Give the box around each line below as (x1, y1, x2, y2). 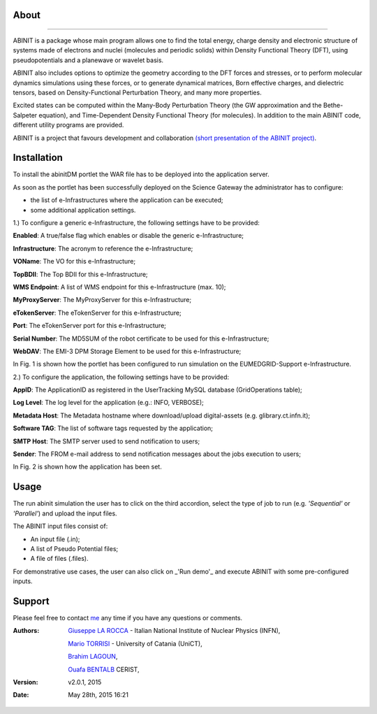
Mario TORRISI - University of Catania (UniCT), (68, 639, 202, 648)
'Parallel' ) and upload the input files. (13, 509, 118, 517)
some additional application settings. (30, 206, 136, 214)
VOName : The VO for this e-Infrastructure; (13, 257, 136, 266)
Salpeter (13, 110, 38, 119)
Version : (13, 678, 38, 686)
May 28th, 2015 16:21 (68, 691, 129, 699)
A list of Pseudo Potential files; (30, 544, 119, 552)
